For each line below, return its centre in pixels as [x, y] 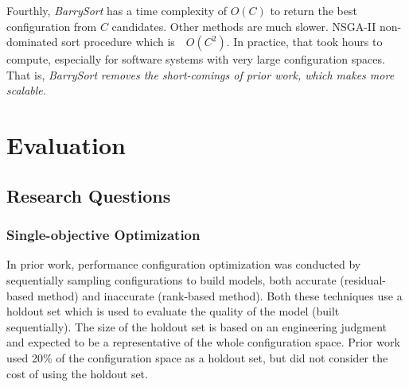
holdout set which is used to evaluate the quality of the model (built [173, 311]
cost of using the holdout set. [77, 373]
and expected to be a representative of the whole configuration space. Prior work [203, 342]
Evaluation [66, 145]
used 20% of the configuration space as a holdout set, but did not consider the [197, 357]
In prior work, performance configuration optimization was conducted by [184, 264]
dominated [32, 42]
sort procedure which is [118, 42]
